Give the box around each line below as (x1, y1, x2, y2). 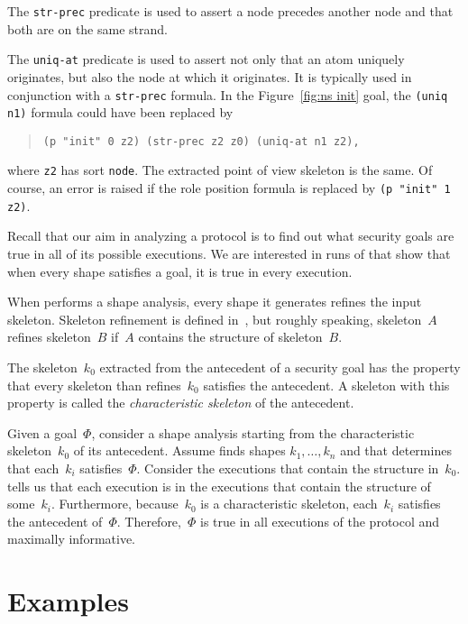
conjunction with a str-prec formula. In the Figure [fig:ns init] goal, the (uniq (7, 85, 448, 104)
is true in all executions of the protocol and (199, 511, 440, 530)
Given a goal (7, 423, 78, 442)
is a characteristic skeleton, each (200, 494, 378, 513)
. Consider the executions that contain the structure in (136, 458, 439, 477)
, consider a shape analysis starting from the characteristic (91, 423, 415, 442)
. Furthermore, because (50, 494, 179, 513)
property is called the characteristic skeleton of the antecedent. (7, 393, 354, 412)
